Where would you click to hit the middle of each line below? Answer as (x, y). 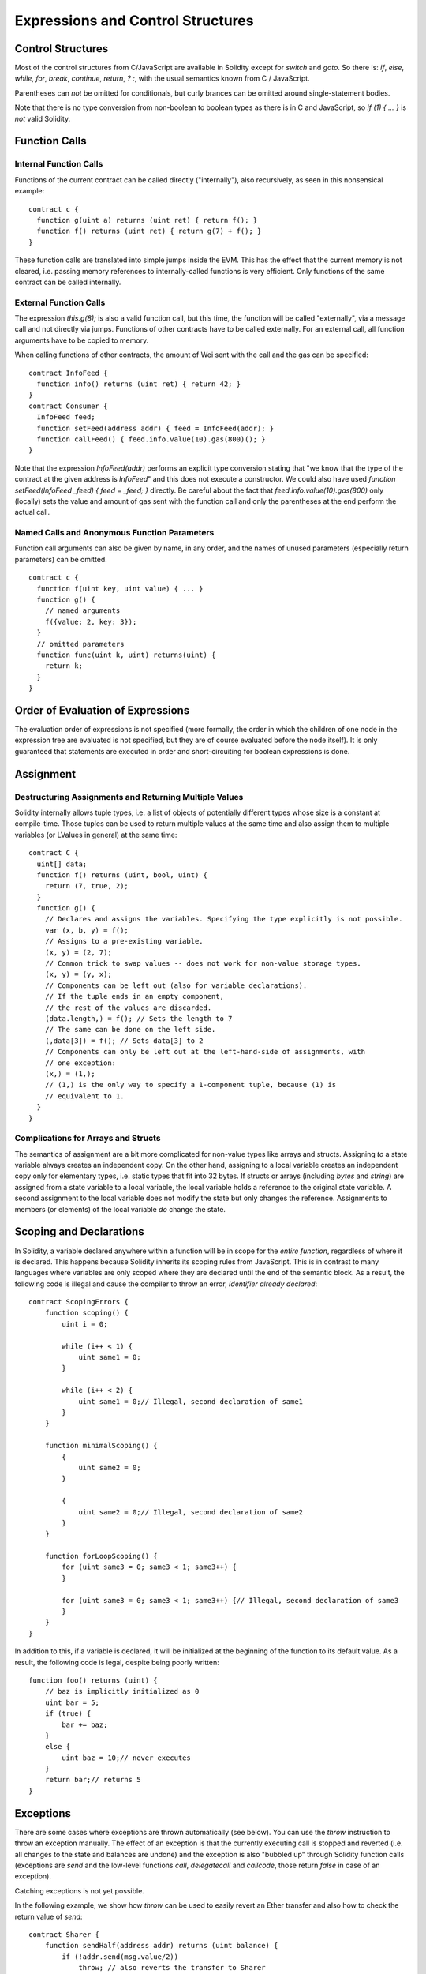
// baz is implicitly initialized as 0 (122, 1691)
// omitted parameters (80, 644)
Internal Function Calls (59, 164)
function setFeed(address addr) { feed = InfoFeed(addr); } (155, 428)
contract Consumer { (68, 406)
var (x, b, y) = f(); (87, 930)
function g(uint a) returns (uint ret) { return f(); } (147, 220)
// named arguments (82, 611)
